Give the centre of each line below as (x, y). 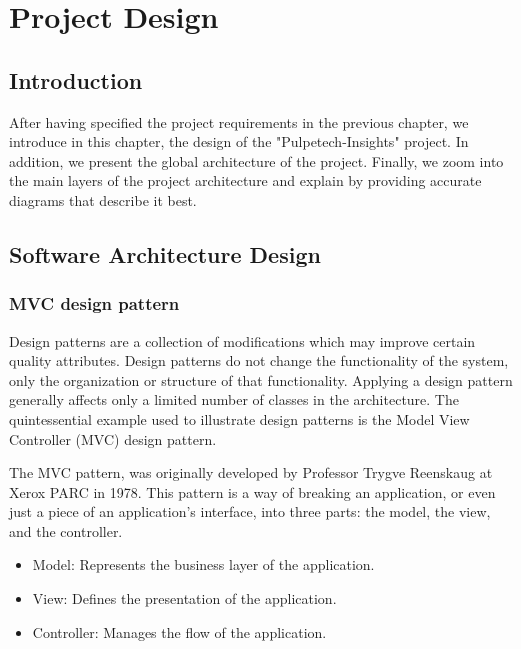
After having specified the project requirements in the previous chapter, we (239, 121)
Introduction (76, 79)
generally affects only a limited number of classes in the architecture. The (234, 399)
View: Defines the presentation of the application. (184, 598)
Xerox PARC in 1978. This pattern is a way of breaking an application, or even (252, 491)
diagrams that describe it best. (103, 199)
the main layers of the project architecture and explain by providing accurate (245, 180)
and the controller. (66, 530)
